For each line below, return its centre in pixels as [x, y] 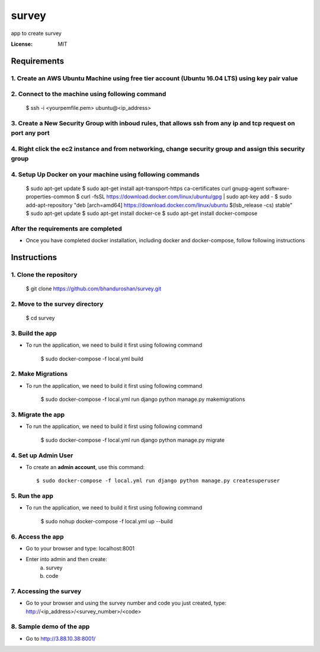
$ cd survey [40, 318]
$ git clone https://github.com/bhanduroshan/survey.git [94, 289]
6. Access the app [37, 536]
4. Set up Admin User [42, 455]
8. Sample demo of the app [50, 626]
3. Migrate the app [38, 414]
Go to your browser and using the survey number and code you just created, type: [126, 603]
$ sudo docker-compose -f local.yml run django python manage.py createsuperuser [158, 481]
